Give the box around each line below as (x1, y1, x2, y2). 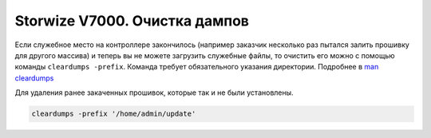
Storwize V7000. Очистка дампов (14, 12, 249, 30)
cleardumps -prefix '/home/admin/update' (31, 109, 196, 119)
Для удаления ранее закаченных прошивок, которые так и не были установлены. (14, 88, 295, 97)
